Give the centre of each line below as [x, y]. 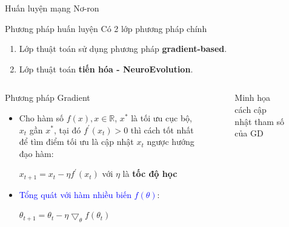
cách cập [251, 109]
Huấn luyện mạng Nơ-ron [52, 8]
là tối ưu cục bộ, [161, 117]
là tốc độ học [150, 174]
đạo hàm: [36, 153]
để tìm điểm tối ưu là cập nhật [76, 142]
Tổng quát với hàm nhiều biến [75, 194]
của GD [249, 133]
